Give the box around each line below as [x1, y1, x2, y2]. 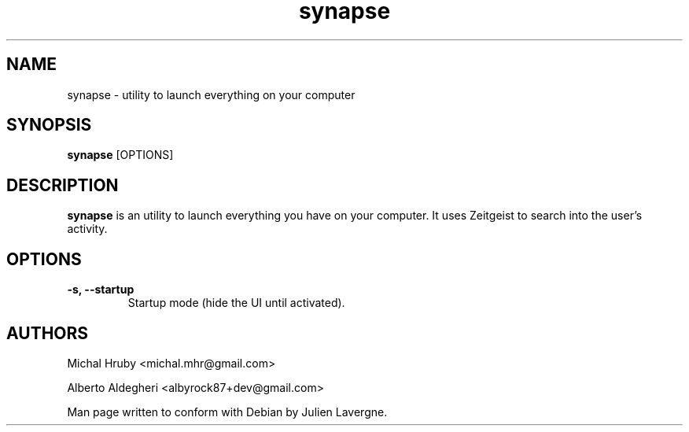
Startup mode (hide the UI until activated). [127, 296, 345, 310]
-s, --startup [67, 282, 134, 297]
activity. [67, 222, 108, 236]
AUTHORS [6, 323, 89, 343]
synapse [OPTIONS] [67, 148, 174, 162]
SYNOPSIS [6, 115, 92, 135]
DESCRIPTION [6, 175, 119, 195]
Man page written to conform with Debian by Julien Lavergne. [67, 404, 388, 419]
